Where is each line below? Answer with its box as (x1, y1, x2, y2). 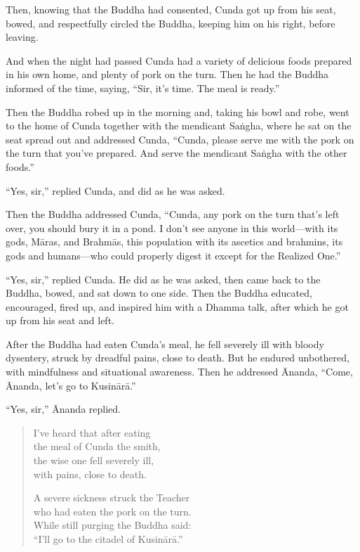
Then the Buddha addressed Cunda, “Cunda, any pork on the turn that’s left (6, 207, 340, 222)
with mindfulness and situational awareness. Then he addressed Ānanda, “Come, (6, 364, 353, 379)
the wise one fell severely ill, (33, 453, 154, 468)
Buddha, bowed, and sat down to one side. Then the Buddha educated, (6, 285, 312, 300)
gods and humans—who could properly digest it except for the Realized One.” (6, 248, 341, 262)
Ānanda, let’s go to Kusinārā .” (6, 378, 136, 392)
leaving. (6, 30, 39, 44)
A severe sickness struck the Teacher (33, 490, 190, 505)
